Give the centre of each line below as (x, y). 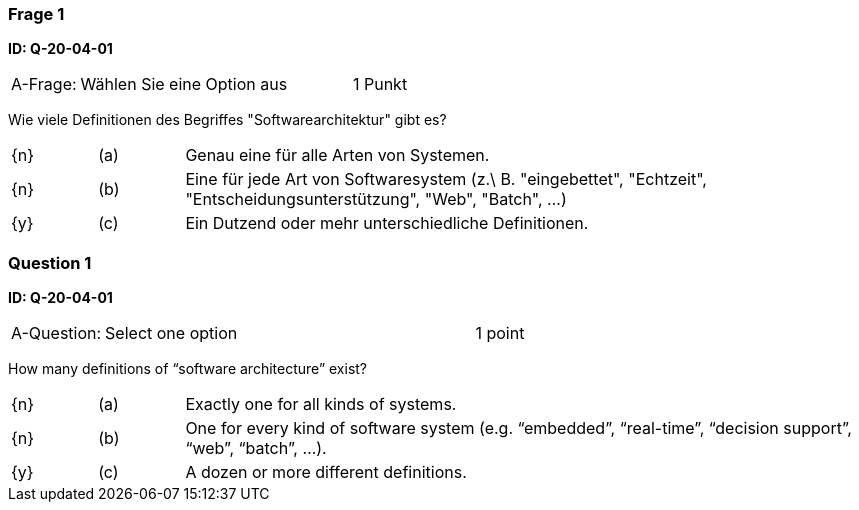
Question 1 (50, 262)
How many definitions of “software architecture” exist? (188, 369)
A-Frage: (44, 84)
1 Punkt (380, 84)
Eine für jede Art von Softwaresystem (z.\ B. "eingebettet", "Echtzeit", (446, 179)
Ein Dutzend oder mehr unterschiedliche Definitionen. (387, 223)
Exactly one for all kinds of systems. (321, 404)
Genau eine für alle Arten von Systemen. (337, 155)
